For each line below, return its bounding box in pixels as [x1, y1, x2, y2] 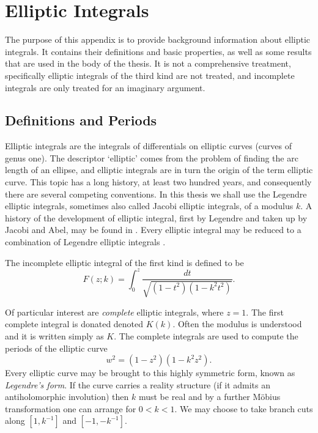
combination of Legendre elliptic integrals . [5, 235, 166, 248]
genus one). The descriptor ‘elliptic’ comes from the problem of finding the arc [5, 151, 298, 164]
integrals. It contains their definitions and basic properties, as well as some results [5, 45, 312, 57]
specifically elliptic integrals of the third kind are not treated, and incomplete [5, 68, 295, 81]
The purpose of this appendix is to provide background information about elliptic [5, 33, 311, 46]
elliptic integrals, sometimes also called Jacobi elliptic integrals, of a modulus [5, 199, 294, 212]
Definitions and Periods [5, 111, 157, 130]
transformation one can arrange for [5, 402, 136, 415]
